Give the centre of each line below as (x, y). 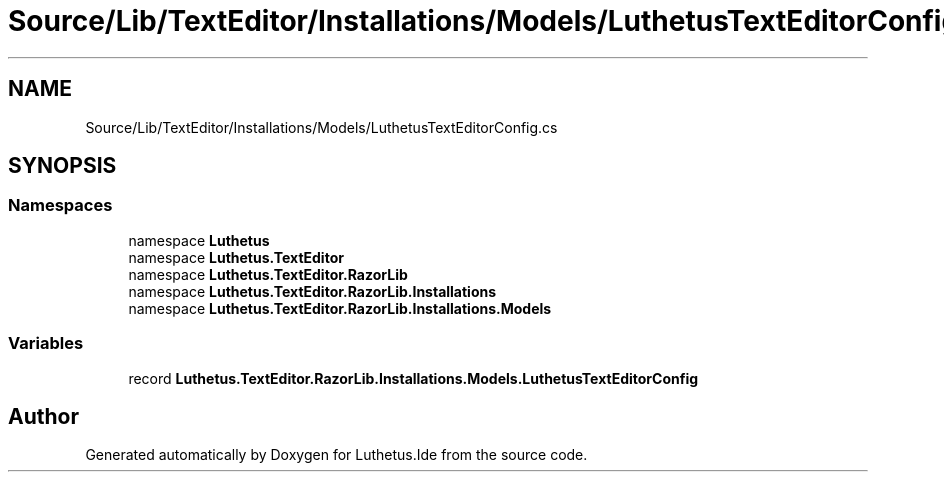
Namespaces (60, 205)
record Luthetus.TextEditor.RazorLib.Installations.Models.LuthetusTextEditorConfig (413, 378)
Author (43, 416)
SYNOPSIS (62, 166)
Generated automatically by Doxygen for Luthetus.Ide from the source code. (336, 455)
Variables (46, 343)
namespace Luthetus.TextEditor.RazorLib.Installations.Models (340, 308)
